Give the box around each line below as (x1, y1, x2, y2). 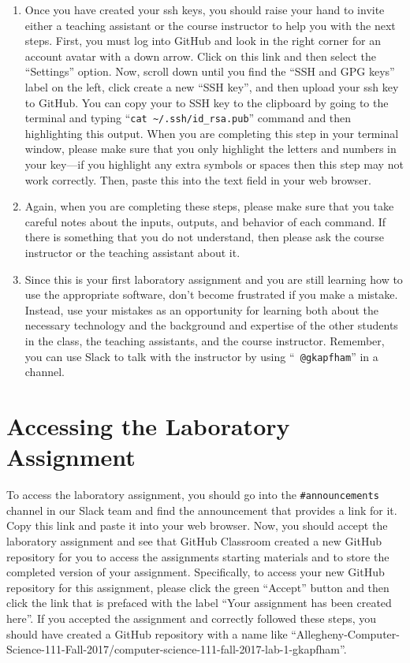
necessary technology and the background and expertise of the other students (24, 317, 398, 333)
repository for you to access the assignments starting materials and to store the (6, 548, 389, 564)
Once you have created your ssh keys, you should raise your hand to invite (24, 2, 385, 17)
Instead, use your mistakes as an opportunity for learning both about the (24, 301, 378, 318)
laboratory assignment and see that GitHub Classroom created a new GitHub (6, 532, 382, 549)
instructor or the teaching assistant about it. (24, 244, 240, 260)
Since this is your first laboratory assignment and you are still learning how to (24, 270, 403, 287)
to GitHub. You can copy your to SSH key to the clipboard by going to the (24, 94, 389, 110)
